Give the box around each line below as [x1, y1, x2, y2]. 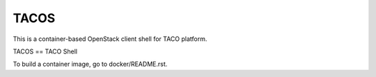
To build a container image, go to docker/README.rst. [13, 60, 168, 69]
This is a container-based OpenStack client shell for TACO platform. [13, 35, 207, 43]
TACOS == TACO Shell [13, 47, 78, 55]
